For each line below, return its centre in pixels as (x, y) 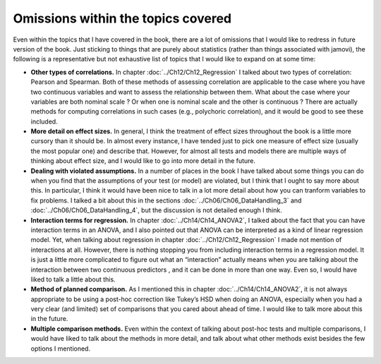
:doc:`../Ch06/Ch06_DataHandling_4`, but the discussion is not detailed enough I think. (156, 210)
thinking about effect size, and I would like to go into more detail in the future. (143, 161)
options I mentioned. (61, 348)
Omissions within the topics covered (122, 18)
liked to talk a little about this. (73, 279)
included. (44, 121)
